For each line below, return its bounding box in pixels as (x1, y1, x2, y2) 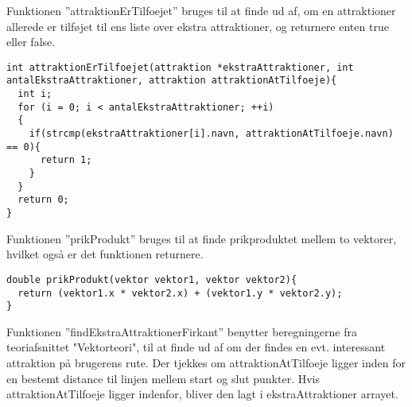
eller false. (6, 33, 56, 50)
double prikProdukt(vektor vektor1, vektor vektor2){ (6, 273, 297, 285)
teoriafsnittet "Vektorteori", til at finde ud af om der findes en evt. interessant (6, 339, 386, 355)
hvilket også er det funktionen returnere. (6, 246, 204, 262)
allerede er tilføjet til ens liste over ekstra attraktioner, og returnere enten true (6, 17, 389, 34)
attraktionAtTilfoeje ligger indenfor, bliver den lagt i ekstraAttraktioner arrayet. (6, 386, 398, 402)
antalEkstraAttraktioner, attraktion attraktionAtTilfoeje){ (6, 75, 337, 87)
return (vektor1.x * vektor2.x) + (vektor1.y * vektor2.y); (17, 287, 343, 299)
